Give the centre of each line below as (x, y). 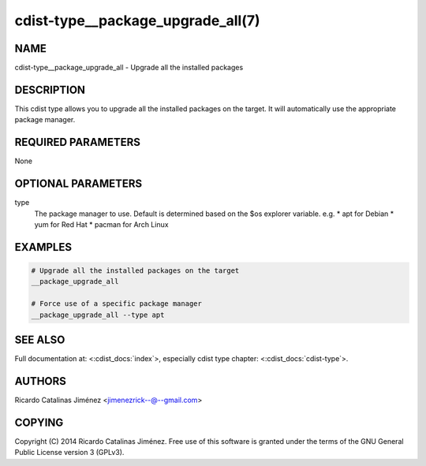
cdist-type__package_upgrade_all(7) (137, 21)
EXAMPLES (43, 247)
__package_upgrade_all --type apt (98, 315)
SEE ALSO (40, 339)
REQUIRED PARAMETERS (78, 142)
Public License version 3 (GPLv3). (69, 453)
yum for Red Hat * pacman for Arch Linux (101, 224)
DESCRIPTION (50, 89)
